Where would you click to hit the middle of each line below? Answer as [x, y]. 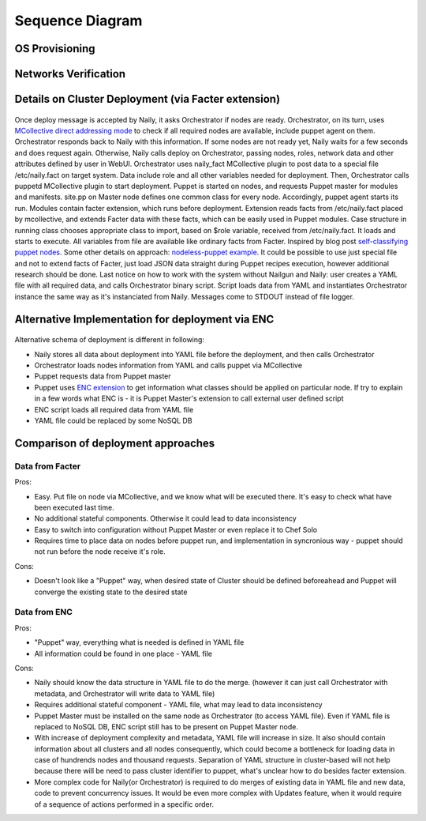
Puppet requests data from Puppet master [103, 376]
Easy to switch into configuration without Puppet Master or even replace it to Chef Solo [176, 529]
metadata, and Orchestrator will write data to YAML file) [125, 693]
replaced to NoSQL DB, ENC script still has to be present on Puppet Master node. [166, 726]
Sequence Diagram [78, 21]
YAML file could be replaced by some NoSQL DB [113, 420]
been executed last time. [74, 507]
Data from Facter [48, 466]
